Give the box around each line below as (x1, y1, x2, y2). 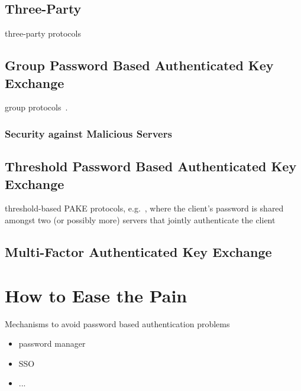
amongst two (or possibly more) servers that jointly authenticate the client (5, 214, 276, 226)
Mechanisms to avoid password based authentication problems (5, 317, 230, 330)
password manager (18, 337, 86, 350)
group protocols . (5, 101, 68, 113)
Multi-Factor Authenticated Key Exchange (5, 243, 272, 260)
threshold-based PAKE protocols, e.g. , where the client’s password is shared (5, 202, 284, 214)
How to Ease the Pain (5, 283, 187, 307)
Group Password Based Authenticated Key (5, 56, 274, 74)
